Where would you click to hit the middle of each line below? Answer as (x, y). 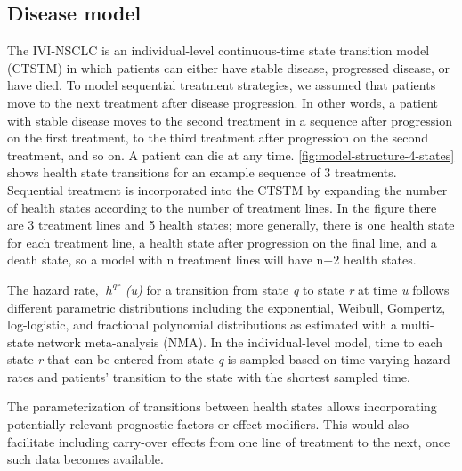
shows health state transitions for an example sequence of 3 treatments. (202, 172)
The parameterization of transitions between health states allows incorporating (222, 406)
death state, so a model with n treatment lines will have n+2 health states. (212, 260)
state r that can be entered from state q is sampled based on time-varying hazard (229, 359)
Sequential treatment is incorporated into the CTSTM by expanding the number (227, 189)
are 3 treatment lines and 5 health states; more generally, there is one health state (231, 225)
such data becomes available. (85, 459)
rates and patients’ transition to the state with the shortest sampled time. (209, 376)
